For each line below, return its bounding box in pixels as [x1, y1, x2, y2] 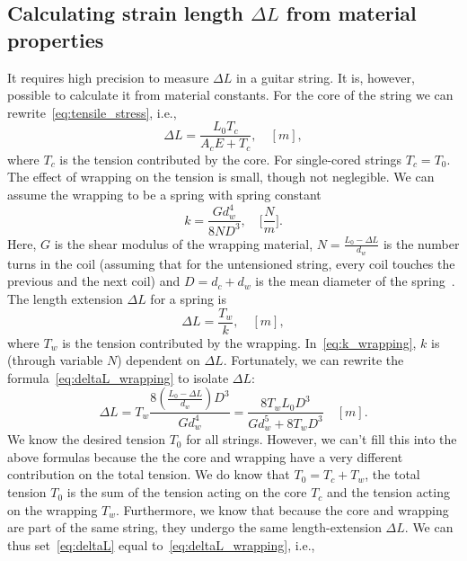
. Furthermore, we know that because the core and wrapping [116, 500, 449, 519]
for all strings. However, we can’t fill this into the [186, 430, 457, 449]
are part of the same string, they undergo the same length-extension [7, 518, 382, 537]
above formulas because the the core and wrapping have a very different [7, 447, 403, 466]
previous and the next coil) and [7, 272, 181, 290]
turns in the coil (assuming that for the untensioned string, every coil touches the [7, 254, 455, 272]
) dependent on [117, 351, 200, 370]
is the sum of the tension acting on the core [66, 483, 307, 502]
